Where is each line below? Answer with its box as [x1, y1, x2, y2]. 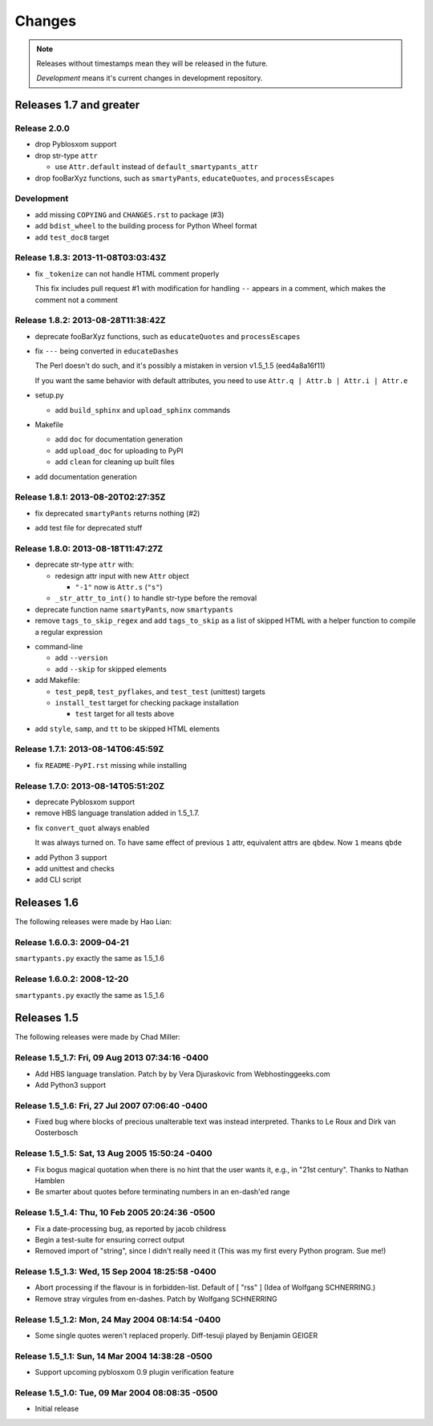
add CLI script [34, 875, 82, 885]
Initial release [34, 1404, 79, 1414]
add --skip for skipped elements [55, 664, 168, 673]
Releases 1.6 [14, 896, 79, 910]
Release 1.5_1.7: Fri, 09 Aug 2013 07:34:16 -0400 [14, 1052, 208, 1064]
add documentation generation [34, 471, 137, 481]
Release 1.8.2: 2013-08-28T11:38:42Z [14, 315, 166, 326]
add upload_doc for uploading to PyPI [55, 446, 184, 455]
